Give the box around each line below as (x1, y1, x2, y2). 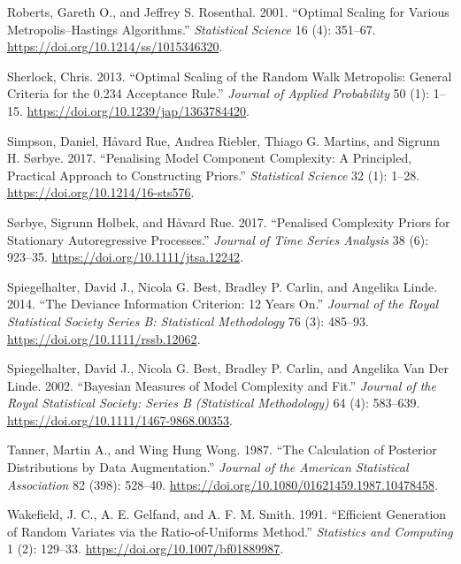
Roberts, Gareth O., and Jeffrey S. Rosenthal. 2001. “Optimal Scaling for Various (7, 3, 449, 20)
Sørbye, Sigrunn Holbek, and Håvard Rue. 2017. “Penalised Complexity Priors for (7, 212, 450, 231)
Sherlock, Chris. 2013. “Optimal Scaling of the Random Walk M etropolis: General (7, 66, 452, 85)
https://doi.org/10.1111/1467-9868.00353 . (7, 410, 233, 429)
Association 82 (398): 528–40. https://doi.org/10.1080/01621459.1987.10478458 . (7, 475, 438, 493)
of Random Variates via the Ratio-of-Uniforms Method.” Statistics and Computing (7, 522, 453, 540)
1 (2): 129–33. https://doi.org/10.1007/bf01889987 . (7, 539, 284, 558)
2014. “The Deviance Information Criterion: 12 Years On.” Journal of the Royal (7, 294, 439, 313)
